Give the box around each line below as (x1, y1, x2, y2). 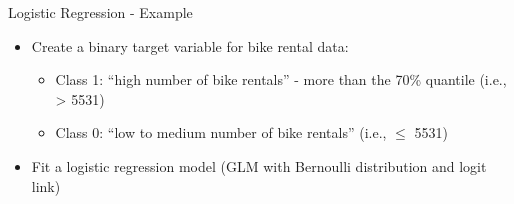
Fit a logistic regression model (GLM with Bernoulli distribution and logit (31, 155, 487, 176)
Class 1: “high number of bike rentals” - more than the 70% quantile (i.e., (55, 69, 507, 90)
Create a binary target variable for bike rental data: (31, 35, 349, 56)
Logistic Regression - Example (8, 2, 193, 22)
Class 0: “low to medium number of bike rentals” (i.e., (55, 122, 387, 143)
